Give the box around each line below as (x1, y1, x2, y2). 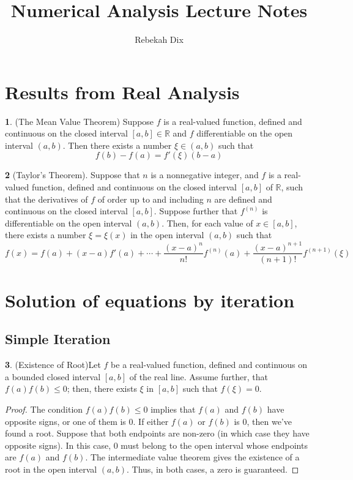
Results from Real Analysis (5, 79, 240, 104)
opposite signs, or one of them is (5, 414, 126, 427)
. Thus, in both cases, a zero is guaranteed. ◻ (127, 462, 299, 475)
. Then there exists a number (62, 138, 172, 151)
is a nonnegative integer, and (150, 168, 259, 181)
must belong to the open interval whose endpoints (121, 438, 308, 451)
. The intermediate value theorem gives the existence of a (85, 451, 300, 463)
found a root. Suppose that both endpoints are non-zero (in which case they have (5, 427, 310, 440)
